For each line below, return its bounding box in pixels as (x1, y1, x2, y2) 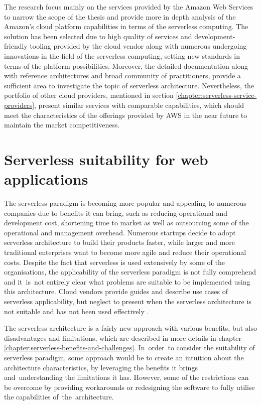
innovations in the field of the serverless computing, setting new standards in (4, 50, 240, 61)
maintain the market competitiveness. (4, 119, 120, 130)
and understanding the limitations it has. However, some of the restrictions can (4, 372, 249, 382)
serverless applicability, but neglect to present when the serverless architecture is (4, 296, 251, 306)
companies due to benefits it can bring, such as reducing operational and (4, 207, 227, 218)
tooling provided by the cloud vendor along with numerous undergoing (30, 41, 247, 51)
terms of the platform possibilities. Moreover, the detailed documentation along (4, 60, 248, 71)
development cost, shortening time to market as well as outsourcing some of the (4, 217, 249, 228)
